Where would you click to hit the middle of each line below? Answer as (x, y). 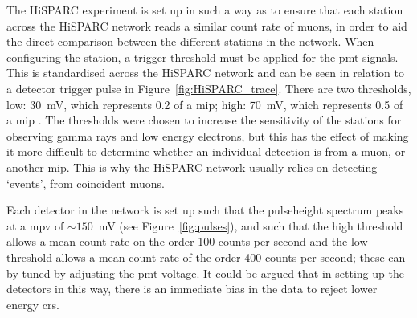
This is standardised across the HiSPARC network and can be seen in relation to (205, 73)
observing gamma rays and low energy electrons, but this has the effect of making (208, 135)
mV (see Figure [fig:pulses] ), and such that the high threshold (251, 225)
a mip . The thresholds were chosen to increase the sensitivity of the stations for (204, 120)
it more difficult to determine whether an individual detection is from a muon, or (206, 151)
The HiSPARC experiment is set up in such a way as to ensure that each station (205, 10)
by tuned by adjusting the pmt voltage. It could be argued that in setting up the (205, 273)
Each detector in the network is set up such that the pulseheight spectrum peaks (205, 210)
